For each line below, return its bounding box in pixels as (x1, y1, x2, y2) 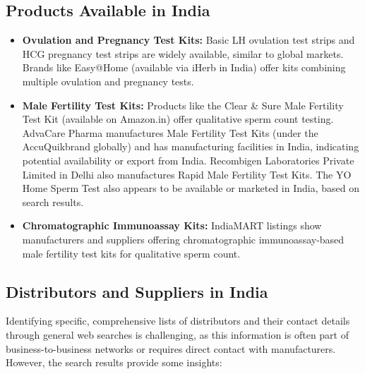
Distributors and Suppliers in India (6, 280, 268, 302)
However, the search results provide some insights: (6, 355, 222, 370)
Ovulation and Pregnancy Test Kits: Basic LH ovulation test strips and (22, 32, 355, 47)
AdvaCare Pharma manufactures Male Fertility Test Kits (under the (22, 125, 318, 140)
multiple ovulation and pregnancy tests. (22, 73, 194, 88)
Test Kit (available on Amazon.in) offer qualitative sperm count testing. (22, 111, 334, 126)
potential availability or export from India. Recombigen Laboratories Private (22, 152, 354, 167)
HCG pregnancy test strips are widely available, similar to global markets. (22, 46, 344, 61)
